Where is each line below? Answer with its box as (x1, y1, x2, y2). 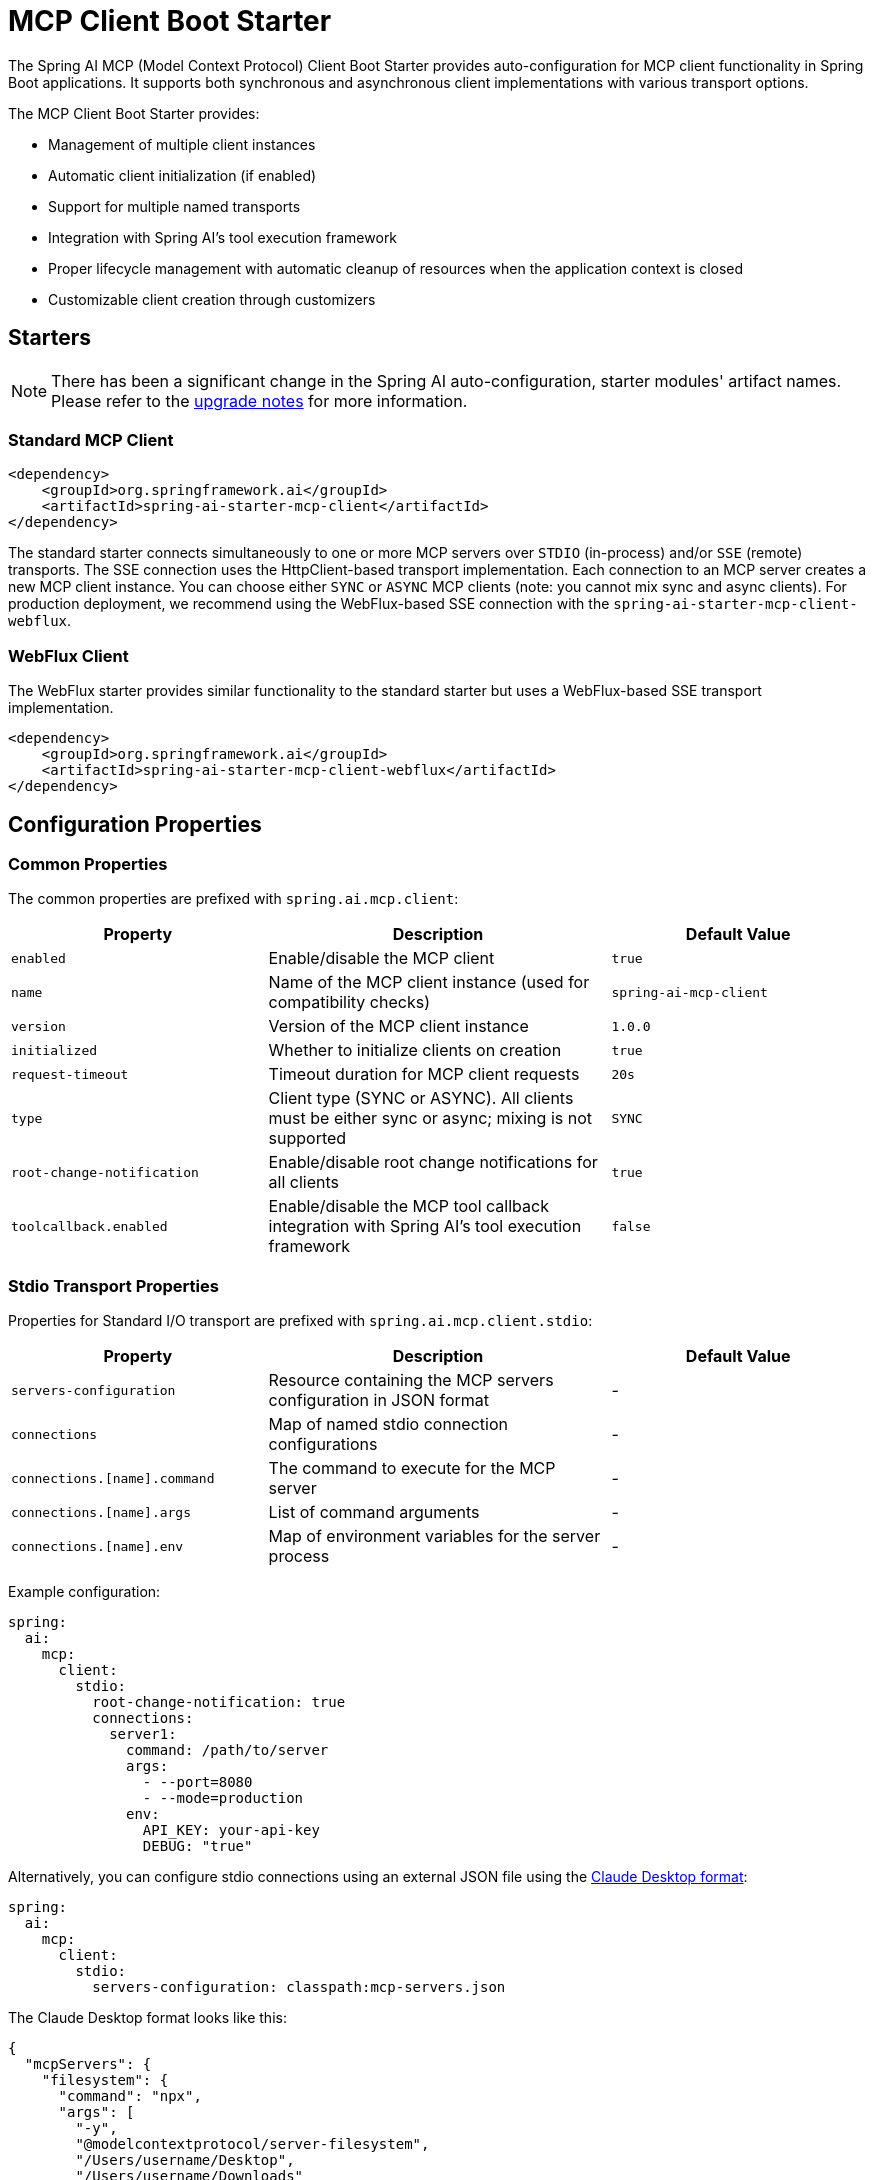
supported (268, 1128, 347, 1149)
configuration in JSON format (268, 1390, 490, 1411)
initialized (11, 1042, 98, 1058)
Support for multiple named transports (48, 197, 301, 215)
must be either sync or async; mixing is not (268, 1108, 592, 1129)
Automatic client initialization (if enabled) (48, 166, 317, 184)
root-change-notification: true (92, 1694, 346, 1711)
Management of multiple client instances (48, 135, 316, 153)
